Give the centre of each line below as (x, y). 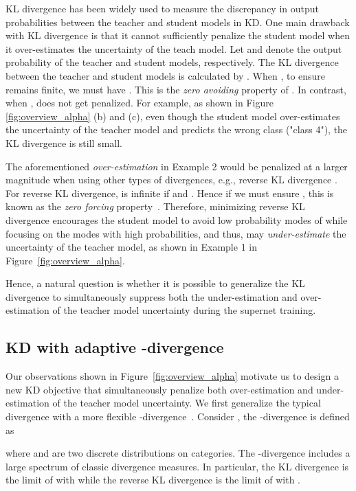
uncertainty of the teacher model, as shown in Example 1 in (131, 247)
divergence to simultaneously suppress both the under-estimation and (152, 296)
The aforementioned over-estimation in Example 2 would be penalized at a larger (177, 166)
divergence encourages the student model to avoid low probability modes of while (177, 219)
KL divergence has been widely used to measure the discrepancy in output (162, 8)
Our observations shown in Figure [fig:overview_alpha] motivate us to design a (172, 376)
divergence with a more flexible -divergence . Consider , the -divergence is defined (178, 416)
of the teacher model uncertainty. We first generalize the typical (187, 403)
